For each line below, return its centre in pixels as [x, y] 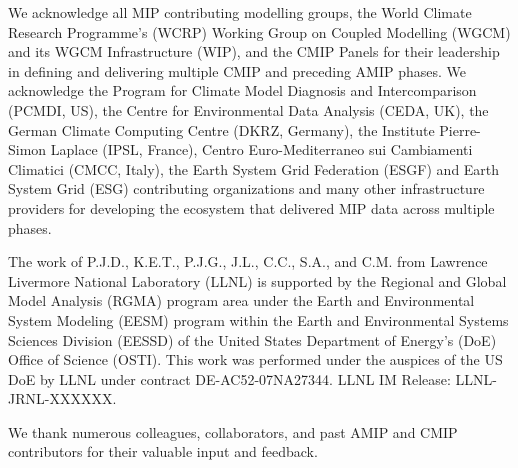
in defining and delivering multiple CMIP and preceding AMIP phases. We [237, 70]
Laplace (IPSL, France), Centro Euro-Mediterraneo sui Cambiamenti [261, 149]
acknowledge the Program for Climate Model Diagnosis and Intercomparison [242, 90]
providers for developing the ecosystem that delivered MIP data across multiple [251, 207]
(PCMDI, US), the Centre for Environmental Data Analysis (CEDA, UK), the [248, 109]
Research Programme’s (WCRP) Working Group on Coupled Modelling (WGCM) [259, 31]
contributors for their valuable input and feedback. [163, 451]
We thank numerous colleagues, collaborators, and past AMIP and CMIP [233, 431]
